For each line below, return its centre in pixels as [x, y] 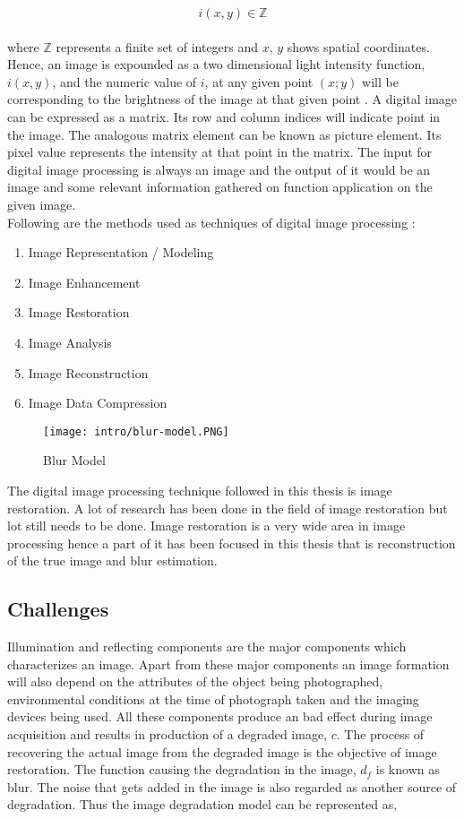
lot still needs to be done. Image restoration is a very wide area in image [206, 526]
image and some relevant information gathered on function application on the [220, 187]
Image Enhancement [84, 282]
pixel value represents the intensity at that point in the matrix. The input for [220, 152]
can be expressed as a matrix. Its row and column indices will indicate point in [224, 116]
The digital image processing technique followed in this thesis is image [200, 490]
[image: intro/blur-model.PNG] [136, 431]
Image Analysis [70, 342]
